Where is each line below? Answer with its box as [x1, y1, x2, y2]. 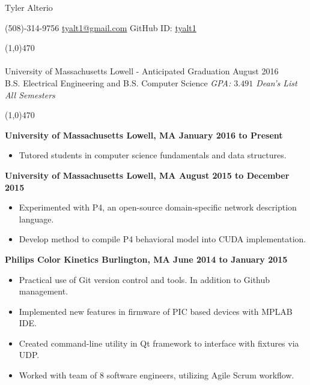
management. [19, 285, 68, 297]
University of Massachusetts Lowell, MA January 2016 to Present [5, 128, 283, 141]
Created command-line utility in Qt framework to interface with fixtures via [19, 336, 299, 349]
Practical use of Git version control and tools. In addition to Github [19, 273, 270, 285]
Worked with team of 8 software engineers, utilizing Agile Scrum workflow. [19, 369, 294, 381]
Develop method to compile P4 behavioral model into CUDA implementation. [19, 233, 306, 245]
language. [19, 212, 54, 225]
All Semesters [5, 88, 55, 101]
